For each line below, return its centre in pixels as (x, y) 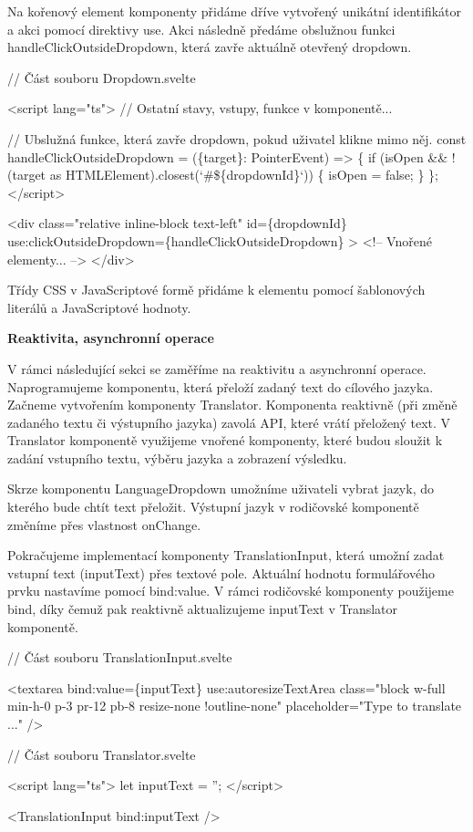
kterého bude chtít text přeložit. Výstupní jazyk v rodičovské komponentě (213, 507)
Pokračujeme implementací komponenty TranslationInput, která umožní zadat (226, 555)
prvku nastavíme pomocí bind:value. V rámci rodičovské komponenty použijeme (231, 591)
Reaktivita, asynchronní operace (111, 338)
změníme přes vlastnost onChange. (104, 524)
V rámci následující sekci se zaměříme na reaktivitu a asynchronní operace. (217, 368)
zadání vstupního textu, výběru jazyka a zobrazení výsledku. (177, 458)
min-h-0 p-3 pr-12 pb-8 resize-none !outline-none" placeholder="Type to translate (235, 706)
